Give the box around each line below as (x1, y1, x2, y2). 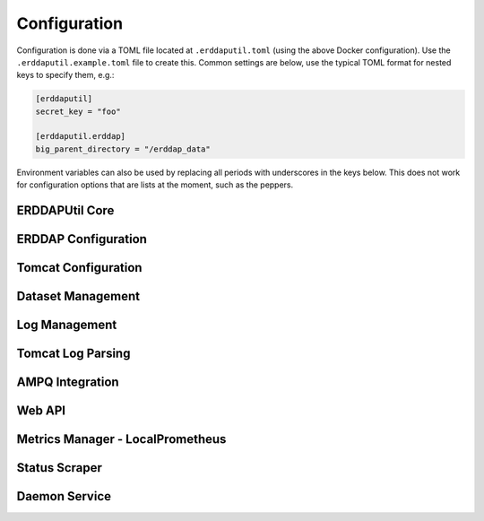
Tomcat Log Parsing (16, 346, 131, 361)
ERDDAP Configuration (16, 231, 148, 247)
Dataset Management (16, 289, 141, 304)
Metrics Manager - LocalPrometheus (16, 431, 227, 447)
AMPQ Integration (16, 375, 120, 390)
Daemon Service (16, 489, 112, 504)
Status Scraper (16, 460, 103, 475)
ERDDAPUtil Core (16, 203, 115, 219)
